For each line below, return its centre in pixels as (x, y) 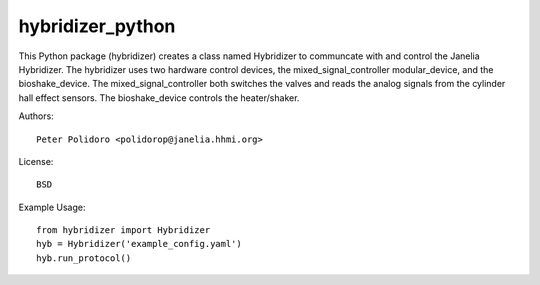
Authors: (36, 116)
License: (36, 161)
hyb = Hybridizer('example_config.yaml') (139, 244)
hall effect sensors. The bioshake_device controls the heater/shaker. (159, 97)
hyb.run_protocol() (84, 258)
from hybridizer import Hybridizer (123, 230)
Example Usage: (52, 207)
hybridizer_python (97, 26)
